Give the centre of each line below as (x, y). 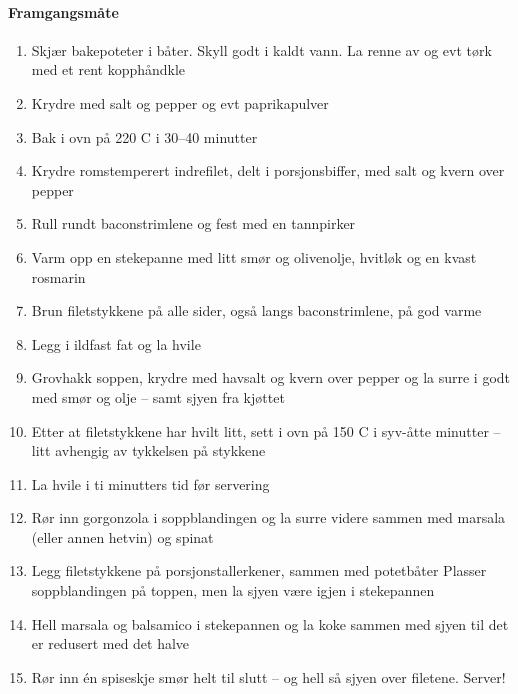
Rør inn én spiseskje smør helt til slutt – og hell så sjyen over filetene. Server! (268, 676)
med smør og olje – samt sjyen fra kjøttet (158, 396)
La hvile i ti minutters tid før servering (150, 483)
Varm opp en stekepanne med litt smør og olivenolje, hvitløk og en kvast (254, 256)
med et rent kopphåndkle (108, 69)
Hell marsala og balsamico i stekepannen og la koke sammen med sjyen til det (270, 623)
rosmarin (58, 276)
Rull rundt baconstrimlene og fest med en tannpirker (193, 223)
